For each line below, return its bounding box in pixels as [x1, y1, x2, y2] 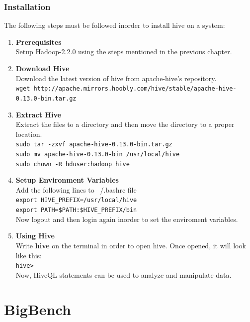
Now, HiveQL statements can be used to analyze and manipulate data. [15, 269, 232, 280]
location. [15, 128, 42, 139]
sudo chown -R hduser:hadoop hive [15, 160, 130, 168]
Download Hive [15, 63, 70, 73]
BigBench [4, 299, 71, 319]
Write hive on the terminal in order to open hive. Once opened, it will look [15, 240, 246, 250]
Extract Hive [15, 109, 61, 119]
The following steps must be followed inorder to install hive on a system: [4, 20, 225, 30]
